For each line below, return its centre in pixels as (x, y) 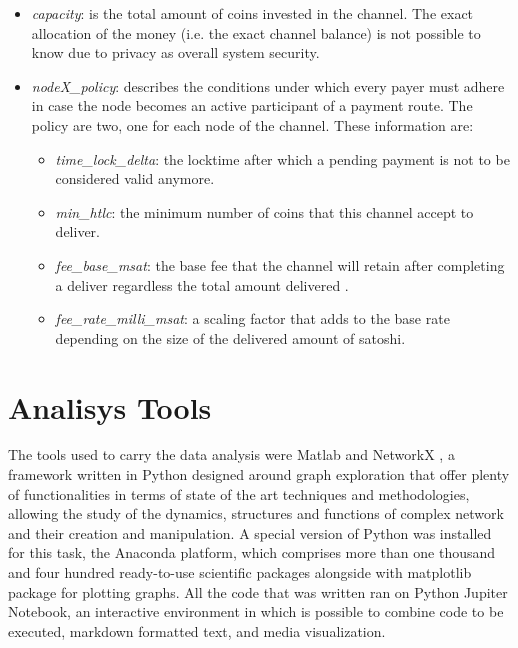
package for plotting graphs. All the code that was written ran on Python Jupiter (258, 591)
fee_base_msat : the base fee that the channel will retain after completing (280, 264)
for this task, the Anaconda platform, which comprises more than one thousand (252, 552)
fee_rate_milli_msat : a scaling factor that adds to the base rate (252, 318)
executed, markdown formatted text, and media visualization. (197, 630)
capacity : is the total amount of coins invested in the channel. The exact (252, 13)
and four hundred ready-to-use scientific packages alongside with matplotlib (240, 572)
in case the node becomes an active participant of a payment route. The (252, 105)
